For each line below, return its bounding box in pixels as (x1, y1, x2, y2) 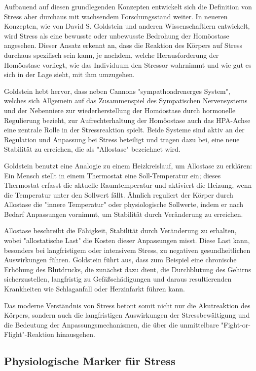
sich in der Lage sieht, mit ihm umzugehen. (4, 69, 135, 80)
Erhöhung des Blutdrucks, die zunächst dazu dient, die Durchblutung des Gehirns (4, 264, 252, 274)
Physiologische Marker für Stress (4, 353, 176, 369)
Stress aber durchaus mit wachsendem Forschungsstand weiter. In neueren (4, 11, 228, 21)
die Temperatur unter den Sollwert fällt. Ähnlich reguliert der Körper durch (4, 189, 233, 200)
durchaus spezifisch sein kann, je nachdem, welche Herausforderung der (4, 49, 219, 60)
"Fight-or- (221, 319, 251, 330)
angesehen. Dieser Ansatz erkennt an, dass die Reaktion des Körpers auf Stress (4, 40, 243, 50)
